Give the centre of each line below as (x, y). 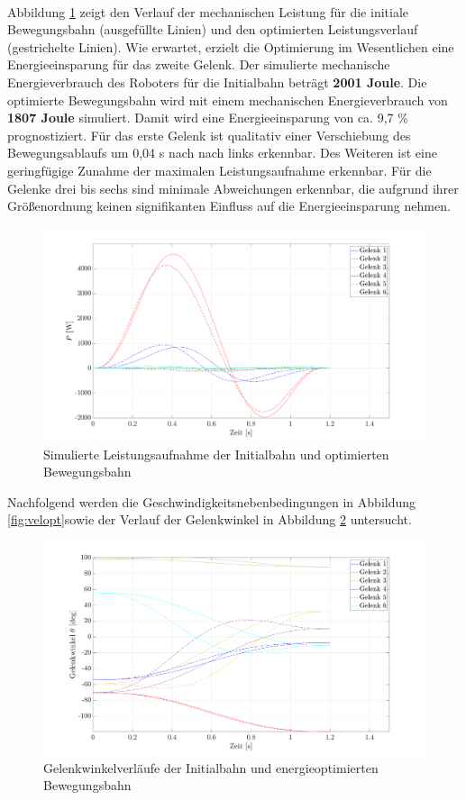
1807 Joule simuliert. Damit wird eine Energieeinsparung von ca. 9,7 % (208, 118)
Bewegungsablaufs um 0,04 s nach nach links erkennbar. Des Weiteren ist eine (222, 153)
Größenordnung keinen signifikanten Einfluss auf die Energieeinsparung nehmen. (229, 206)
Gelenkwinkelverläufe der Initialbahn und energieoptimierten (211, 767)
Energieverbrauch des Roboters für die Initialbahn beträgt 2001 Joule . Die (217, 82)
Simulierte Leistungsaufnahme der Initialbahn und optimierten (216, 454)
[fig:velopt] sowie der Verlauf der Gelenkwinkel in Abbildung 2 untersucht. (210, 519)
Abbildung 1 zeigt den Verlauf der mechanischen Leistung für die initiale (208, 11)
